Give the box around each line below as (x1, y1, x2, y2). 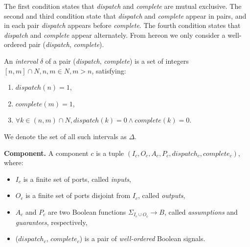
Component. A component (4, 148, 89, 158)
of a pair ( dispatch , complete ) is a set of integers (45, 55, 189, 66)
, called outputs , (137, 190, 185, 200)
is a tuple (96, 148, 124, 158)
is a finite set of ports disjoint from (25, 190, 131, 200)
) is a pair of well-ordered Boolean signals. (79, 233, 205, 244)
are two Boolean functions (47, 206, 126, 217)
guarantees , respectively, (15, 217, 88, 227)
